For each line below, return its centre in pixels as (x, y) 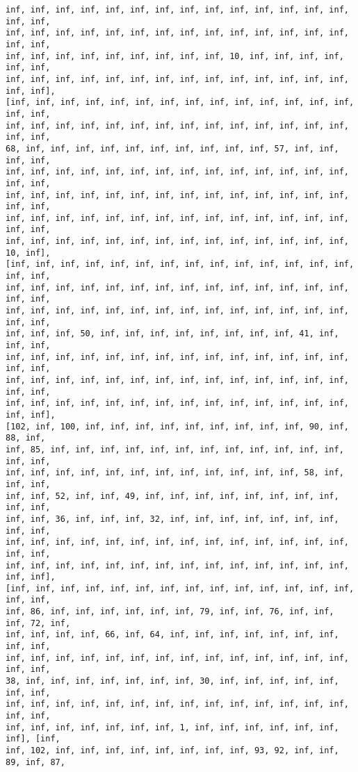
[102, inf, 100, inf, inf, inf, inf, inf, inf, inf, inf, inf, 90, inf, (177, 426)
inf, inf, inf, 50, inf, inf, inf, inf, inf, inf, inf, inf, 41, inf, (172, 334)
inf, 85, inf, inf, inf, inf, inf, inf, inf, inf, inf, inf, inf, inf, (175, 449)
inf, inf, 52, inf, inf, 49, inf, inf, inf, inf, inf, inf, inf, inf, (172, 496)
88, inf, (26, 438)
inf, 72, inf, (38, 623)
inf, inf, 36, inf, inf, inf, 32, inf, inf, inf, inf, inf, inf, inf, (172, 519)
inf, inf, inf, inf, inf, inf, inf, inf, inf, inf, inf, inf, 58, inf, (175, 473)
